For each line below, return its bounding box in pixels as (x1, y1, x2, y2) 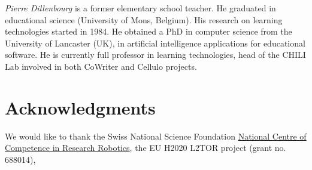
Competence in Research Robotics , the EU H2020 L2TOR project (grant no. (5, 141, 286, 154)
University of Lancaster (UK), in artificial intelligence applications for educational (5, 36, 305, 49)
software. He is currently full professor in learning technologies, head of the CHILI (5, 48, 306, 61)
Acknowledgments (5, 95, 156, 119)
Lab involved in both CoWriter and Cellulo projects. (5, 60, 197, 72)
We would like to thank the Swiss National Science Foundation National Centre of (5, 129, 307, 142)
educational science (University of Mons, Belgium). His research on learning (5, 13, 283, 26)
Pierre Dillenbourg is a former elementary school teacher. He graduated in (5, 2, 276, 14)
